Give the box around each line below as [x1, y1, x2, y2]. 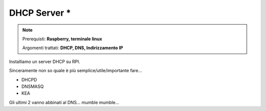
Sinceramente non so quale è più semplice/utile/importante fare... [9, 68, 142, 74]
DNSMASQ [21, 83, 44, 89]
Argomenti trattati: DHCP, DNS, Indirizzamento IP [22, 45, 123, 51]
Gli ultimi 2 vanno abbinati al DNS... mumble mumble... [9, 99, 119, 105]
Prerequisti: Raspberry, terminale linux [22, 36, 102, 42]
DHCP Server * [9, 7, 71, 18]
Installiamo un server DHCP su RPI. [9, 58, 81, 64]
